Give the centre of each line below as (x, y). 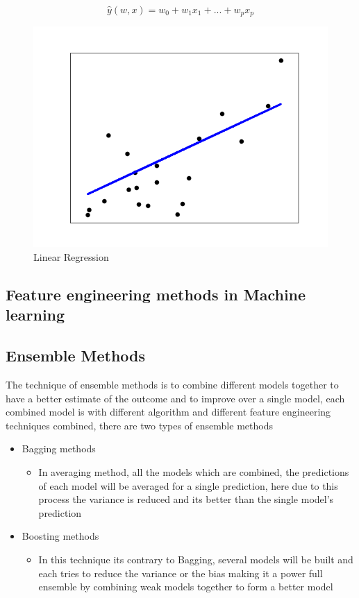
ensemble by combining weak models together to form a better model (186, 587)
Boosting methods (60, 536)
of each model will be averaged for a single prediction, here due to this (188, 485)
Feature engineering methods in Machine (156, 294)
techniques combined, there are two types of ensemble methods (139, 425)
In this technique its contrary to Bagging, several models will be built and (196, 559)
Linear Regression (71, 257)
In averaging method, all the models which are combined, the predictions (194, 471)
